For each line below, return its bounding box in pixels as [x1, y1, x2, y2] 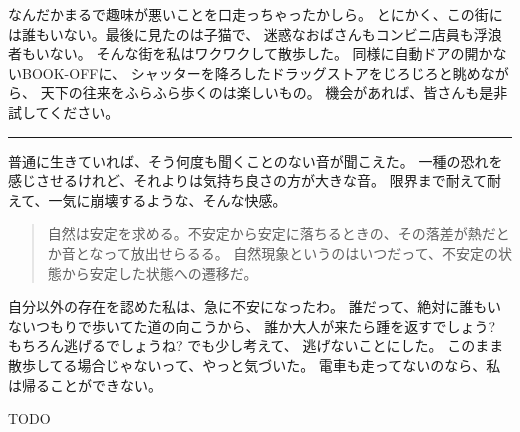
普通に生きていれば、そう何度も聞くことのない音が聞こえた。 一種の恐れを [8, 150, 503, 171]
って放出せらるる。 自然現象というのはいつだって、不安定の [103, 242, 498, 263]
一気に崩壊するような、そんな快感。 [48, 189, 287, 210]
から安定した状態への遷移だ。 [61, 262, 258, 283]
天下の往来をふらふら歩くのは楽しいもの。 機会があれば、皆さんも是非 [40, 82, 508, 103]
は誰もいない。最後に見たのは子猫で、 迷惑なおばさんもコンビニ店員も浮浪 [8, 23, 502, 44]
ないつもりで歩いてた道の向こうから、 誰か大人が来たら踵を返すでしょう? [8, 315, 495, 336]
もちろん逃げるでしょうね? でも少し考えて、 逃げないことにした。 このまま [8, 335, 504, 356]
